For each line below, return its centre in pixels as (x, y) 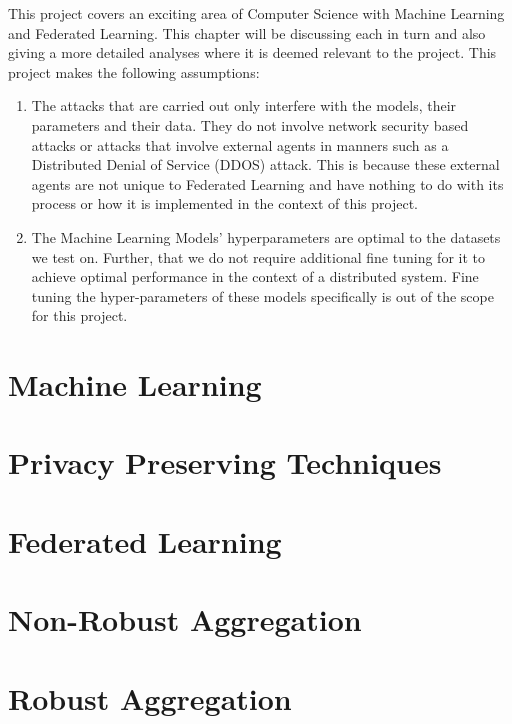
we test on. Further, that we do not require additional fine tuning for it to (258, 256)
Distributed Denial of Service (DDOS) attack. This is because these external (265, 164)
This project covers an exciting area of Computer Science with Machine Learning (256, 13)
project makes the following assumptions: (134, 71)
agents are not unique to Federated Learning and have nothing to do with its (267, 183)
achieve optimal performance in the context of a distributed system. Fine (255, 276)
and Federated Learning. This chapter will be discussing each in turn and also (247, 32)
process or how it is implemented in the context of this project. (224, 203)
